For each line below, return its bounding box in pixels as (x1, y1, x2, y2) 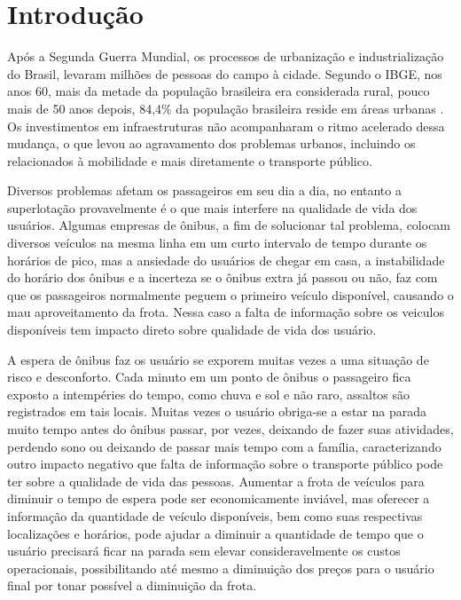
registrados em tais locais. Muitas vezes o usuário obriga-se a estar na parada (7, 402, 426, 421)
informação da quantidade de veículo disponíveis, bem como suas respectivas (7, 506, 423, 525)
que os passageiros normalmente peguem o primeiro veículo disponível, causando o (7, 285, 454, 304)
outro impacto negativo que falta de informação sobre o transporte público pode (7, 454, 443, 473)
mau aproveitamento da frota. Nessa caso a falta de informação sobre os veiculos (7, 303, 444, 321)
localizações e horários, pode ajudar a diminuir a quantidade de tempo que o (7, 524, 424, 542)
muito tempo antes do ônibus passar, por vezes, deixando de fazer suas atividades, (7, 420, 454, 438)
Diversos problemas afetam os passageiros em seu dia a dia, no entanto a (7, 181, 402, 200)
